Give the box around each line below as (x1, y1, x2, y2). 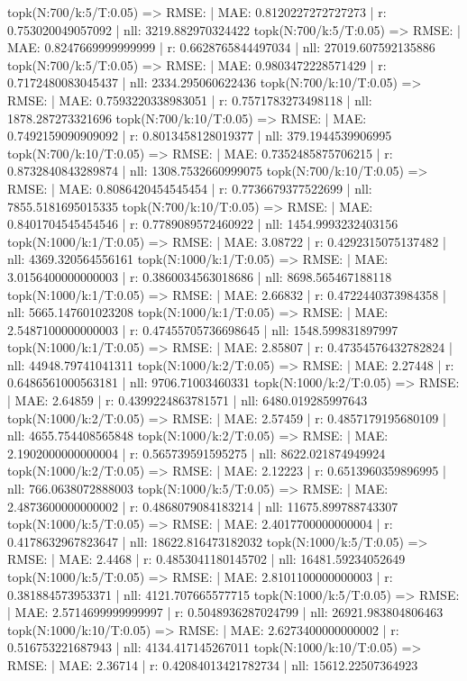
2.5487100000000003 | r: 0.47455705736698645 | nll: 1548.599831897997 (7, 320, 398, 339)
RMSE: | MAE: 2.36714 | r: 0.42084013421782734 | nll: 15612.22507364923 (7, 655, 418, 674)
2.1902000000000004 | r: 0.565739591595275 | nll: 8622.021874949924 (7, 443, 386, 462)
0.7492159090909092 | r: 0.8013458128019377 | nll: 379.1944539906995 (7, 126, 392, 145)
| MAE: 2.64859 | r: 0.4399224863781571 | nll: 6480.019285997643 (7, 391, 368, 410)
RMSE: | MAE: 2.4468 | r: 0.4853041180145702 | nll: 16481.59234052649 (7, 549, 406, 568)
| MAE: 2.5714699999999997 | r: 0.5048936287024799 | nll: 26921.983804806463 (7, 603, 444, 622)
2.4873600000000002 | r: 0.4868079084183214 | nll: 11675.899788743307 (7, 496, 398, 515)
